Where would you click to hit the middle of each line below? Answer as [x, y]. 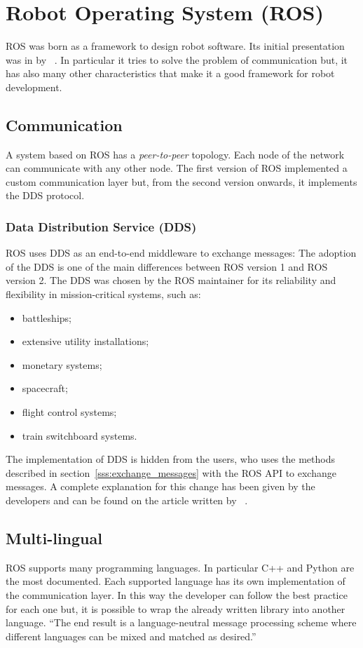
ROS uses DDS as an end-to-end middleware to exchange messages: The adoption [181, 253]
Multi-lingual [54, 538]
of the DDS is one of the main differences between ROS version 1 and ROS [167, 266]
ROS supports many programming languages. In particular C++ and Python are [180, 567]
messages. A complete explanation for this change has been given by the [160, 486]
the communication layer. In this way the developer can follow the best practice [177, 595]
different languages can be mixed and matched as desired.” [131, 636]
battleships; [47, 317]
